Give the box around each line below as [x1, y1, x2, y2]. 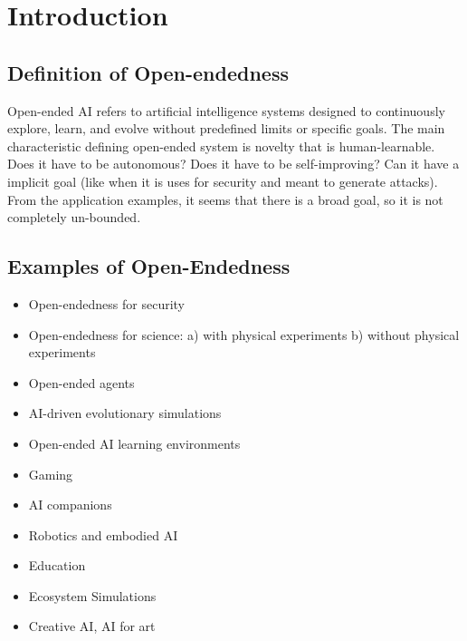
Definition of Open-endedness [7, 58, 289, 86]
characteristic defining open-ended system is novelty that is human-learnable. [7, 136, 435, 155]
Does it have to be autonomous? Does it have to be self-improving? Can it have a [7, 154, 460, 173]
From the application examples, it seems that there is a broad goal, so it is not [7, 189, 443, 209]
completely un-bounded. [7, 208, 141, 227]
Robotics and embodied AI [28, 525, 178, 544]
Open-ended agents [28, 373, 135, 392]
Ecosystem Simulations [28, 586, 157, 605]
